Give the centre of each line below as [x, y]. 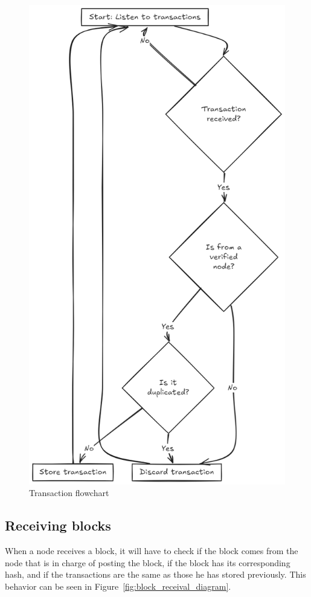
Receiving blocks [58, 525]
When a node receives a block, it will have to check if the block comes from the [152, 551]
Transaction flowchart [69, 493]
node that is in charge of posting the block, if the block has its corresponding [148, 562]
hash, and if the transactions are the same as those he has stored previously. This [155, 574]
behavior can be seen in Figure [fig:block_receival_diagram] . [118, 586]
